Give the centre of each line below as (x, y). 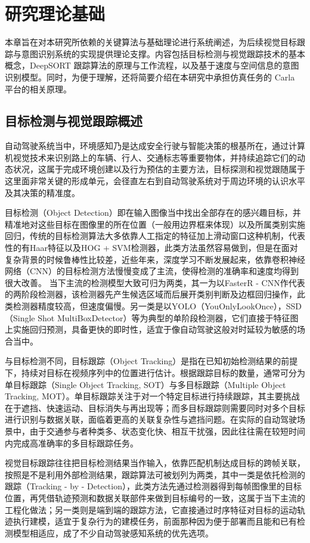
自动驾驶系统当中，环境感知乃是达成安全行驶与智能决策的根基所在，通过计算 (155, 146)
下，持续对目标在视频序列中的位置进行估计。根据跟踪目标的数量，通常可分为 (155, 372)
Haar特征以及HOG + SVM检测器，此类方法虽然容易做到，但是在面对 (164, 248)
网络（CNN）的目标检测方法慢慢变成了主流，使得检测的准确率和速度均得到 (152, 271)
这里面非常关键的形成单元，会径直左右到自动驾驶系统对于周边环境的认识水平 (155, 181)
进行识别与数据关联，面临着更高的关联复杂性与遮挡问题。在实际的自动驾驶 (151, 419)
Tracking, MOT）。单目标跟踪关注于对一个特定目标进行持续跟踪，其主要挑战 (152, 396)
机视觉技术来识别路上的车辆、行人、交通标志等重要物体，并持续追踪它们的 (151, 157)
